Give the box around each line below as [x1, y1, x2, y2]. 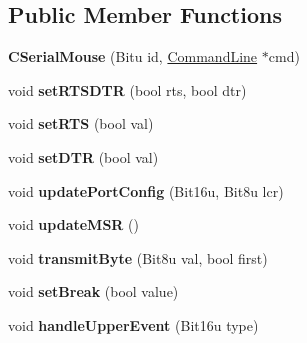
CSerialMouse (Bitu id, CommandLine [8, 46, 258, 67]
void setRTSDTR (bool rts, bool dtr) [8, 79, 247, 100]
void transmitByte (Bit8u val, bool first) [8, 247, 268, 268]
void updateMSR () [8, 214, 139, 235]
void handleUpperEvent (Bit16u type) [8, 314, 259, 335]
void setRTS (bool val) [8, 113, 154, 134]
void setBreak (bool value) [8, 281, 179, 302]
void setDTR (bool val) [8, 146, 159, 167]
